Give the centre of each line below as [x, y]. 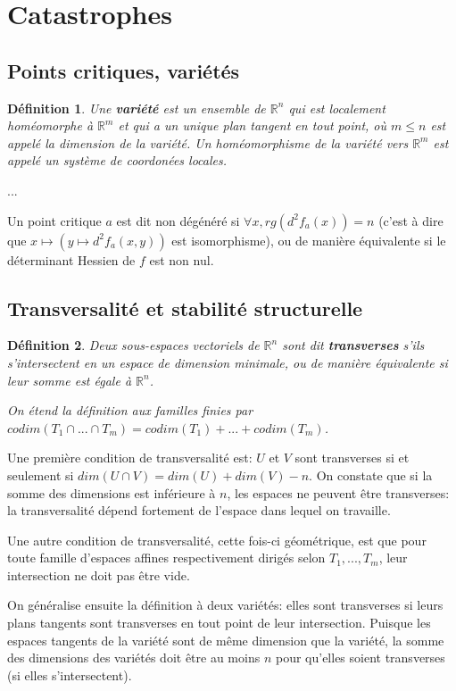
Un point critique [54, 220]
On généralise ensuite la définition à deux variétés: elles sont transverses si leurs [225, 605]
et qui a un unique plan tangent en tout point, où [253, 125]
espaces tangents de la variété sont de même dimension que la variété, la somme [226, 640]
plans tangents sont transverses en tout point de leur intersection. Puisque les [219, 623]
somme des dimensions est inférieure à [112, 492]
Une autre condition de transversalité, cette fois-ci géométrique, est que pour [217, 540]
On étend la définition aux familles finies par [130, 410]
